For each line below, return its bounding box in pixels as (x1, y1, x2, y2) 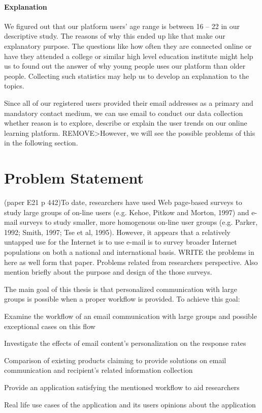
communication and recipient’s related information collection (4, 365, 193, 375)
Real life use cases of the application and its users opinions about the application (4, 399, 256, 409)
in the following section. (4, 137, 78, 148)
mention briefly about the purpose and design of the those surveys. (4, 267, 212, 277)
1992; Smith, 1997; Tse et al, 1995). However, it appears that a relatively (4, 226, 231, 237)
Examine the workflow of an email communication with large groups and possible (4, 310, 257, 321)
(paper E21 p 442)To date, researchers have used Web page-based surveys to (4, 197, 242, 208)
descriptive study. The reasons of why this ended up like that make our (4, 31, 225, 41)
